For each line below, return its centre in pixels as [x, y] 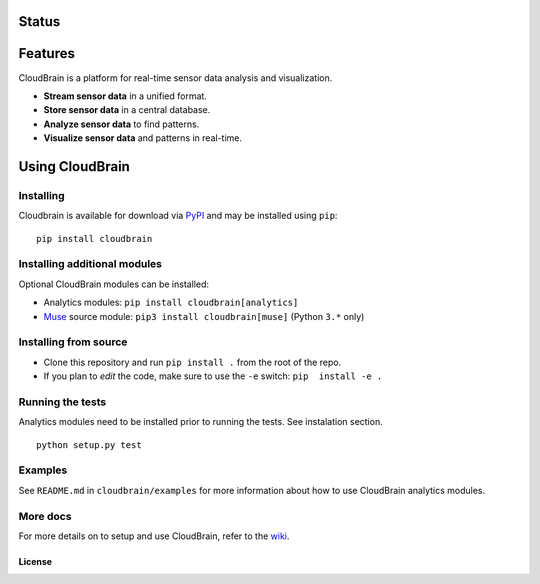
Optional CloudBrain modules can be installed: [114, 284]
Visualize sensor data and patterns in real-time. [143, 138]
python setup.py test [89, 444]
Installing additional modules [90, 264]
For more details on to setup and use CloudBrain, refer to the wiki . [154, 536]
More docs [45, 516]
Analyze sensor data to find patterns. [121, 124]
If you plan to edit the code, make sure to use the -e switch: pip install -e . [213, 376]
